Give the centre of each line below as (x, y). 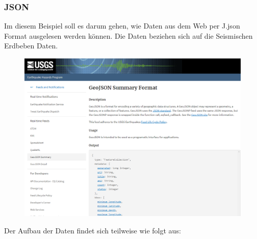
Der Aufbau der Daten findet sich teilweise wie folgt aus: (93, 230)
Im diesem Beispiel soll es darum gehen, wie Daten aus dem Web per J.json (122, 26)
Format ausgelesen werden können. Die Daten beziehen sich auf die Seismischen (128, 35)
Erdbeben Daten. (31, 46)
